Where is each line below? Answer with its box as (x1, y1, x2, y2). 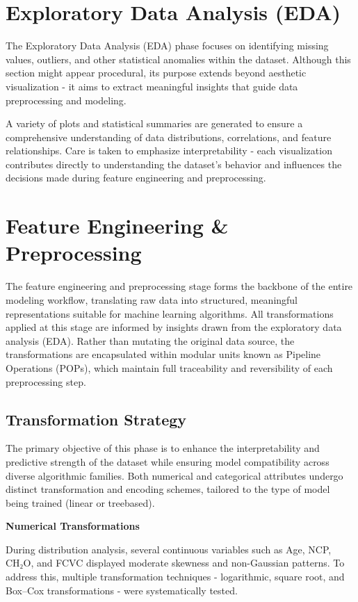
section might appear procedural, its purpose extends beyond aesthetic (6, 65, 307, 80)
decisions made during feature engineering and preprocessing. (6, 170, 266, 185)
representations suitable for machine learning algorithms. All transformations (6, 306, 334, 320)
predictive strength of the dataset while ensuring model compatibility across (6, 454, 329, 469)
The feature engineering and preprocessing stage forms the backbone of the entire (6, 279, 353, 293)
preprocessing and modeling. (6, 92, 127, 107)
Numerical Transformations (6, 519, 140, 533)
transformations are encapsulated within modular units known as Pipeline (6, 347, 321, 361)
